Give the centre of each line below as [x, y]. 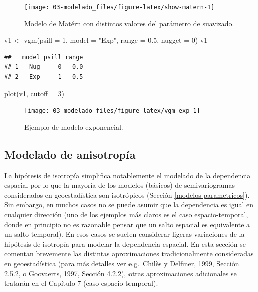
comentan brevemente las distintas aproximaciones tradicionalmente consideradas [129, 254]
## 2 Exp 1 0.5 [44, 77]
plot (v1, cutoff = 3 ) [34, 93]
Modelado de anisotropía [70, 154]
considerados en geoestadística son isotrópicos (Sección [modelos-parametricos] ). [127, 194]
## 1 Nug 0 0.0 [44, 67]
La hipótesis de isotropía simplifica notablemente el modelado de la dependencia [127, 175]
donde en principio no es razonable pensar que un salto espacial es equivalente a [127, 224]
